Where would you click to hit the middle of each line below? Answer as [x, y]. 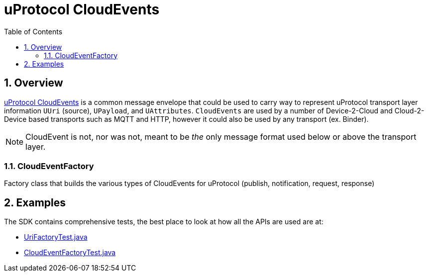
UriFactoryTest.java [56, 237]
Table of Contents [33, 31]
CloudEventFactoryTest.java [70, 253]
